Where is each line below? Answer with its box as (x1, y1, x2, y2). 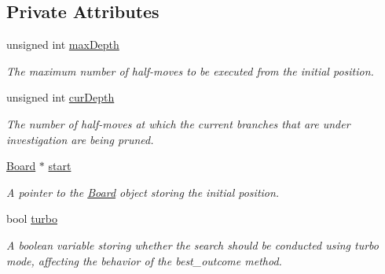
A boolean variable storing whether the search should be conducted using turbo (6, 236, 379, 253)
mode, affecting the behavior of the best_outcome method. (6, 252, 282, 268)
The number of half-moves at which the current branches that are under (6, 115, 350, 131)
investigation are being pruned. (6, 131, 154, 147)
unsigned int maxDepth (6, 36, 119, 53)
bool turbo (6, 210, 58, 227)
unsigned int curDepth (6, 89, 115, 106)
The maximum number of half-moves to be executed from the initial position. (6, 62, 374, 79)
